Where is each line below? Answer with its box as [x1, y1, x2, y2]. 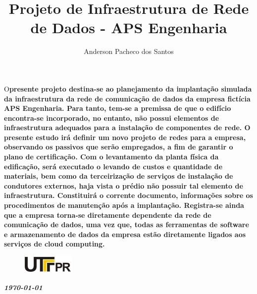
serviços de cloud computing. [4, 239, 105, 249]
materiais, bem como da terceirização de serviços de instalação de [4, 171, 233, 181]
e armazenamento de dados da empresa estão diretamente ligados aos [4, 229, 246, 239]
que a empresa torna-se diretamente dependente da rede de [4, 209, 211, 220]
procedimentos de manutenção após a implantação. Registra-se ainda [4, 200, 244, 210]
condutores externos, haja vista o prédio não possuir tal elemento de [4, 180, 243, 191]
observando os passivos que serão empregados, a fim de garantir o [4, 142, 233, 152]
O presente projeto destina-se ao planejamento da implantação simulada [4, 83, 252, 94]
